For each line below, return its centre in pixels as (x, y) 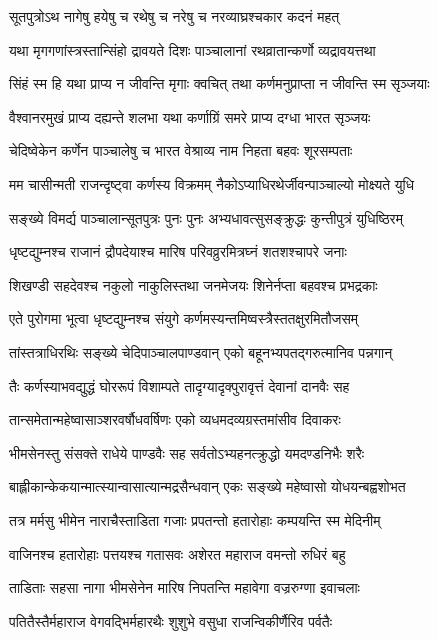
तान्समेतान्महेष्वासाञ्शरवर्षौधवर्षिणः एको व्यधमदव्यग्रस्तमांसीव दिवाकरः (175, 419)
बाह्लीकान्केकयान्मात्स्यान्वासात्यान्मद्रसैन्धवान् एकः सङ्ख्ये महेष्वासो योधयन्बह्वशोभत (207, 486)
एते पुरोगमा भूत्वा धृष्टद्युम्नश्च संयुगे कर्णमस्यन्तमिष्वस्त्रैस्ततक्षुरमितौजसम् (184, 318)
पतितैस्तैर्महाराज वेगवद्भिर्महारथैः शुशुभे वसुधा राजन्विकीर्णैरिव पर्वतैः (171, 620)
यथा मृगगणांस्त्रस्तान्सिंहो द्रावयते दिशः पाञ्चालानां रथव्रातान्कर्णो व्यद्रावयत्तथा (192, 49)
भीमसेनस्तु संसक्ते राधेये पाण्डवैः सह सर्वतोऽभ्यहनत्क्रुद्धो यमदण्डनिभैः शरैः (187, 452)
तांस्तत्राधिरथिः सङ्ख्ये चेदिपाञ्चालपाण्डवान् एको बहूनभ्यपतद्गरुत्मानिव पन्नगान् (201, 351)
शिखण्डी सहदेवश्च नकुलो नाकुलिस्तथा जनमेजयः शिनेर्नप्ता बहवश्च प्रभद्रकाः (193, 284)
